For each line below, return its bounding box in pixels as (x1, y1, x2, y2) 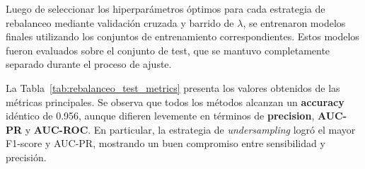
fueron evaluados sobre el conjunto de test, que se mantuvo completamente (6, 42, 330, 57)
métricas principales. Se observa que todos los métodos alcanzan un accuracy (6, 94, 344, 109)
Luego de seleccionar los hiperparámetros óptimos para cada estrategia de (6, 1, 325, 16)
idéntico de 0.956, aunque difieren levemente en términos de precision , (6, 108, 315, 123)
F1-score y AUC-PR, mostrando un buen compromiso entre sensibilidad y (6, 136, 325, 151)
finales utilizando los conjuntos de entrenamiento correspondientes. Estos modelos (6, 29, 359, 44)
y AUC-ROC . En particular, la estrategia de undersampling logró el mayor (25, 122, 356, 136)
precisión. (6, 149, 47, 164)
